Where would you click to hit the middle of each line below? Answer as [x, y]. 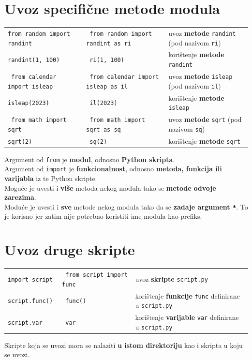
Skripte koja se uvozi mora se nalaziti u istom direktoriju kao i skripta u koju [124, 345]
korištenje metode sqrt [204, 141]
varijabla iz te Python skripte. [51, 178]
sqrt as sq [104, 129]
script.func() [30, 301]
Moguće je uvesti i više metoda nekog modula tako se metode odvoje [110, 188]
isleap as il [107, 86]
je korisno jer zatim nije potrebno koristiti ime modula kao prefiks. [103, 216]
